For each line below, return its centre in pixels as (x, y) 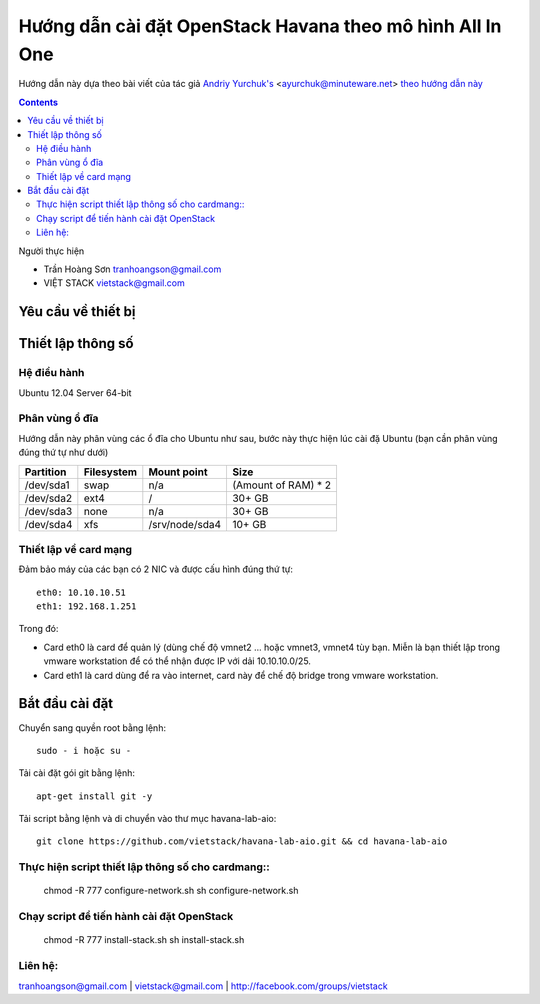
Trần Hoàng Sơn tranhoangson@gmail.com (132, 269)
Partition (45, 472)
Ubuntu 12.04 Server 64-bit (75, 392)
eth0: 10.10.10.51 (81, 592)
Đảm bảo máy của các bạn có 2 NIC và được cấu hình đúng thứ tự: (156, 569)
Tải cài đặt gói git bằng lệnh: (76, 773)
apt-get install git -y (94, 796)
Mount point (178, 472)
